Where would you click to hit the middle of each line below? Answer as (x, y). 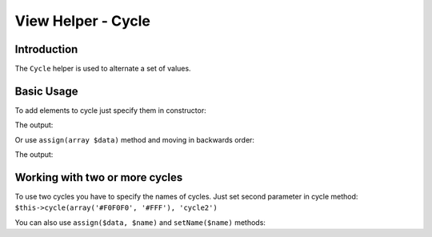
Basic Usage (46, 91)
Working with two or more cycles (99, 177)
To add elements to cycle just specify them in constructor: (111, 110)
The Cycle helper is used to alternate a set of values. (103, 69)
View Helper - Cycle (83, 21)
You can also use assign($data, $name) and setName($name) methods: (140, 222)
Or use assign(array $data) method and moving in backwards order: (135, 139)
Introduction (46, 49)
